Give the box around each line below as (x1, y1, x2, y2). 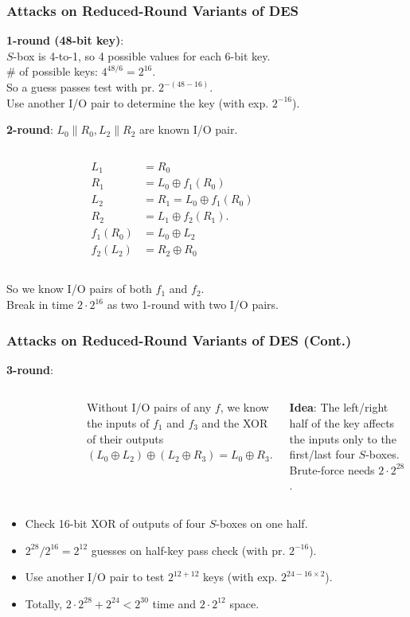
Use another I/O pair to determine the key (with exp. (6, 94, 269, 111)
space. (229, 595, 260, 611)
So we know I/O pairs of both (6, 280, 152, 297)
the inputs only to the (289, 430, 396, 447)
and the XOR (201, 415, 268, 432)
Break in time (6, 296, 74, 313)
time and (152, 595, 196, 611)
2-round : (6, 121, 53, 138)
